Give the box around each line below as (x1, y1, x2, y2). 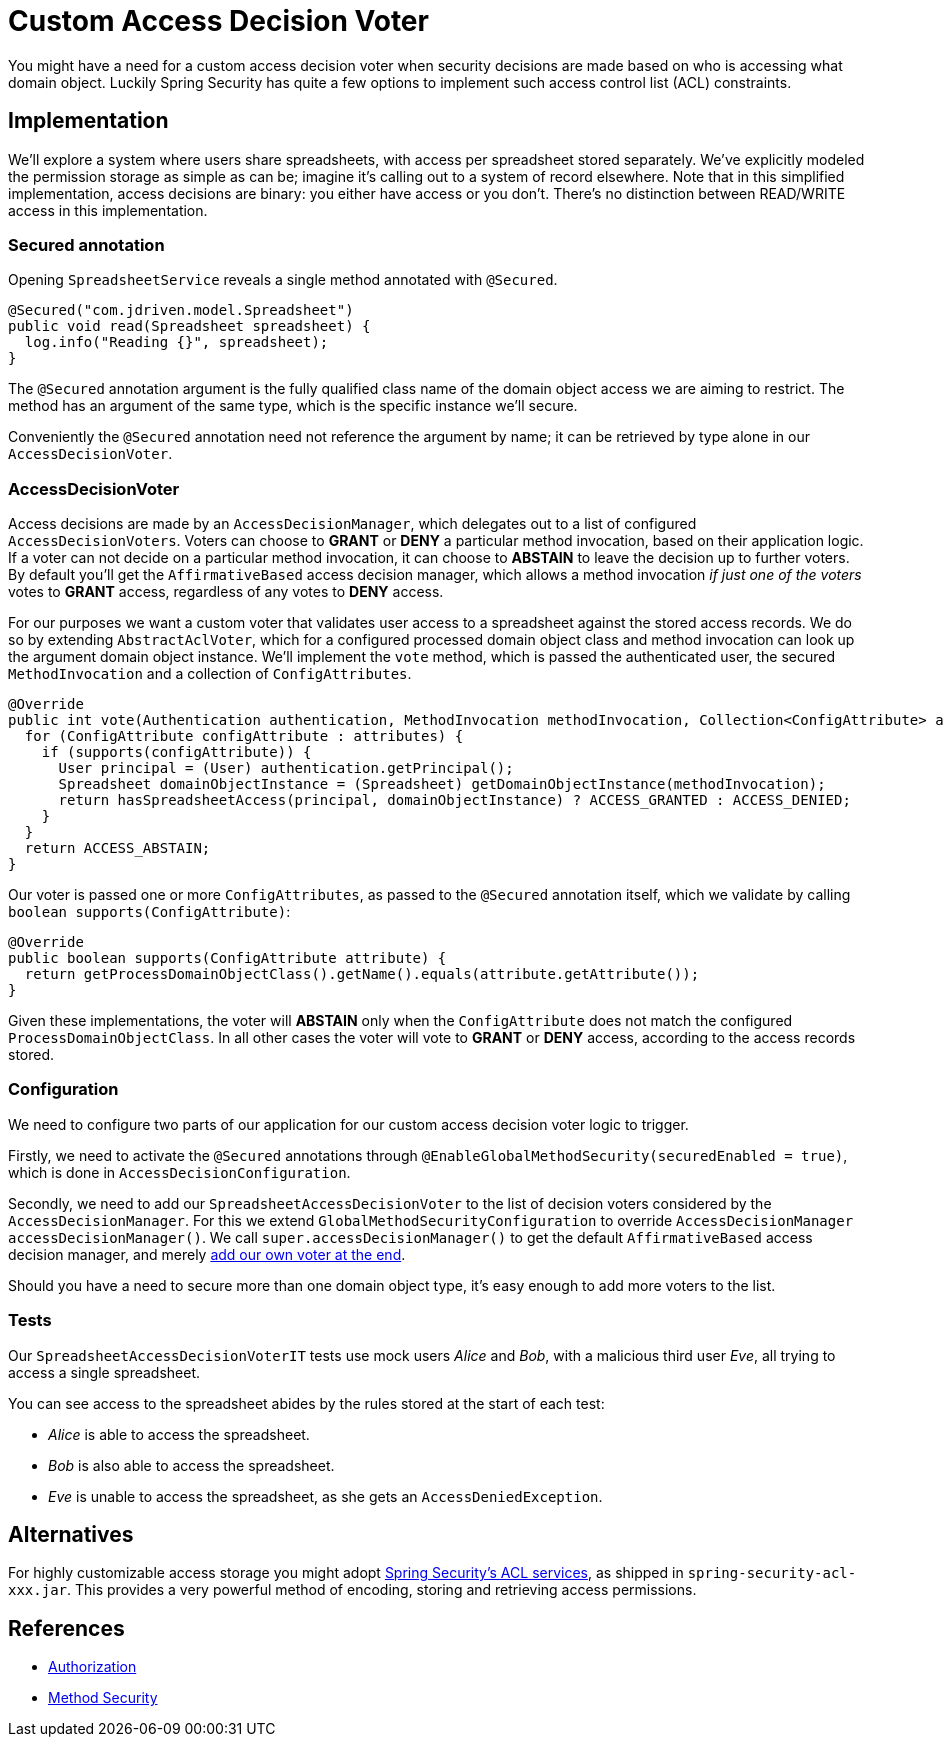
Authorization (48, 1658, 137, 1676)
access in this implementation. (8, 201, 208, 219)
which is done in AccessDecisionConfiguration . (8, 1163, 351, 1181)
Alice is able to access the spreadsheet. (48, 1425, 310, 1443)
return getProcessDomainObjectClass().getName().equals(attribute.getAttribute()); (24, 966, 700, 983)
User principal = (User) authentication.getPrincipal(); (58, 760, 514, 777)
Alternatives (8, 1522, 134, 1548)
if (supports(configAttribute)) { (41, 744, 312, 761)
